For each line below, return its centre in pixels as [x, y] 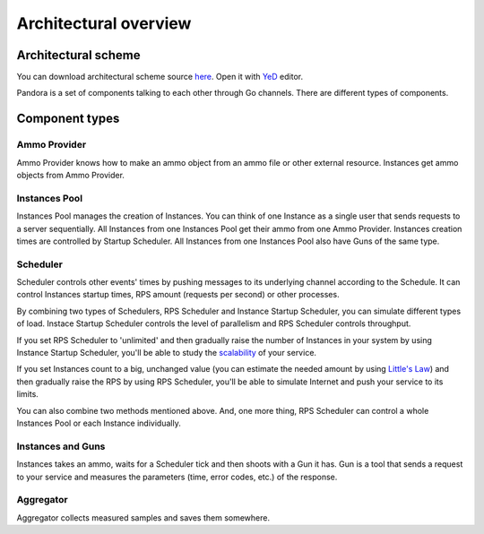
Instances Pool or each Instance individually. [99, 423]
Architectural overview [104, 23]
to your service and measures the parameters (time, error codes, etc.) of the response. [177, 477]
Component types [68, 119]
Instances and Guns [61, 446]
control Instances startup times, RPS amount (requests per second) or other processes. [178, 295]
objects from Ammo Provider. [71, 175]
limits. [28, 394]
